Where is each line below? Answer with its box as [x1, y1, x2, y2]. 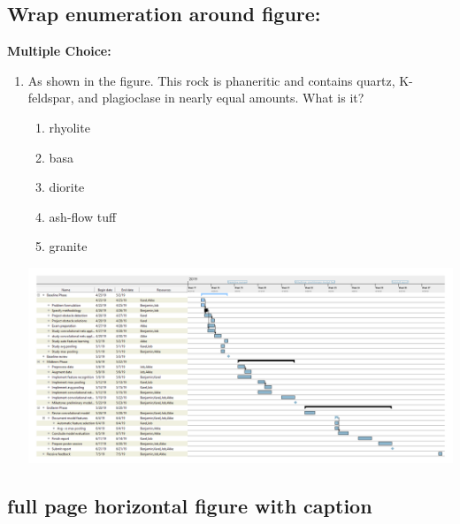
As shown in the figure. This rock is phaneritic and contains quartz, [27, 71, 395, 89]
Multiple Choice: [7, 42, 111, 60]
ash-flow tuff [49, 207, 117, 225]
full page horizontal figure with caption [7, 492, 372, 520]
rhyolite [49, 118, 90, 136]
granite [49, 237, 88, 255]
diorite [49, 178, 85, 196]
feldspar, [27, 88, 74, 107]
